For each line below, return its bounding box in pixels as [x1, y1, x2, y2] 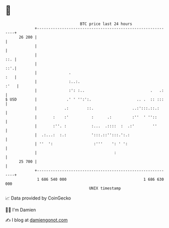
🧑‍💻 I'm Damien [5, 207, 36, 213]
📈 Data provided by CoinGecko [5, 195, 71, 201]
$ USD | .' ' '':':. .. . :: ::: [5, 96, 164, 102]
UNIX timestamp [89, 185, 121, 191]
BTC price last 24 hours [80, 21, 133, 26]
